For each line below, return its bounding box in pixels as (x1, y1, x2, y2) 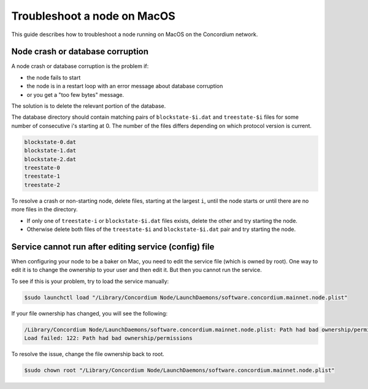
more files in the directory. (11, 206, 78, 213)
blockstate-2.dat (24, 156, 77, 162)
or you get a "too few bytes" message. (26, 91, 125, 98)
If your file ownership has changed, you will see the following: (11, 309, 168, 317)
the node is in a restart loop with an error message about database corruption (26, 83, 223, 90)
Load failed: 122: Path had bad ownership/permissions (24, 334, 193, 341)
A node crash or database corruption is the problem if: (11, 62, 149, 70)
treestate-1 (24, 173, 61, 180)
